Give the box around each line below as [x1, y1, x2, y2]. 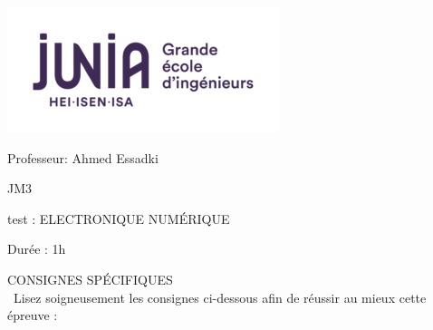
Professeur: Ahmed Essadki [7, 148, 159, 167]
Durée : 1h [7, 239, 66, 258]
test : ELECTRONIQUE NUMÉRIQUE [7, 209, 230, 228]
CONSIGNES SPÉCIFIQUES [7, 269, 173, 288]
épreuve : [7, 306, 58, 325]
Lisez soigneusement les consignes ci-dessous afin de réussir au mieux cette [13, 287, 427, 306]
